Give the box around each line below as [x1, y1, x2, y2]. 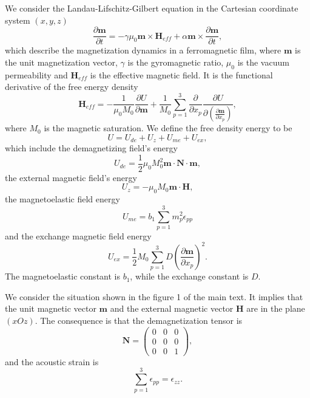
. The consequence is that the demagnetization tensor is [35, 314, 243, 327]
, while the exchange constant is [130, 270, 249, 283]
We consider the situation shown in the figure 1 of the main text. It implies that [5, 290, 303, 303]
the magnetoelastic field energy [5, 193, 120, 205]
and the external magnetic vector [110, 302, 234, 315]
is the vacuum [237, 55, 289, 68]
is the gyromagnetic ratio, [127, 55, 224, 68]
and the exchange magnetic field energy [5, 229, 152, 242]
